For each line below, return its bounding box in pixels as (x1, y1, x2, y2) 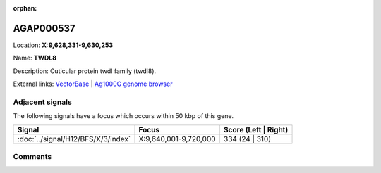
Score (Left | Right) (223, 124, 289, 134)
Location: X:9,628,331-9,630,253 (13, 41, 113, 49)
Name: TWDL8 (13, 53, 56, 63)
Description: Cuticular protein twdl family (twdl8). (13, 67, 157, 75)
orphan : (13, 4, 37, 12)
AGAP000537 (13, 22, 75, 34)
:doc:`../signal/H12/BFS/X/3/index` (17, 134, 131, 143)
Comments (13, 151, 52, 161)
